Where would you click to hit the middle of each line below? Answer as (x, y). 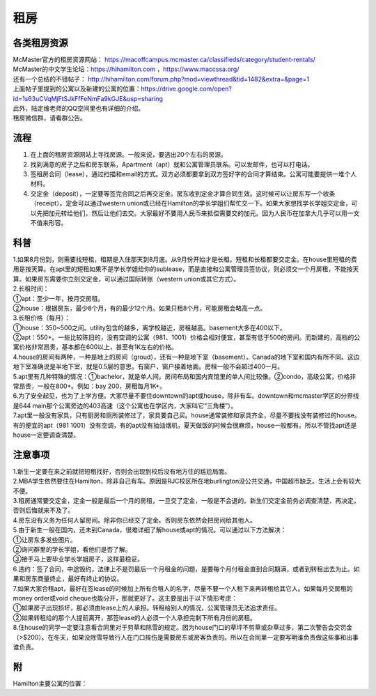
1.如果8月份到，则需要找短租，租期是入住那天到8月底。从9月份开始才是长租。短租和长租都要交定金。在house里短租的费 (185, 259)
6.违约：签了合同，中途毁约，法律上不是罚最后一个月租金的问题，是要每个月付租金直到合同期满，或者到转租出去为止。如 (186, 569)
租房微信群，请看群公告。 (49, 118)
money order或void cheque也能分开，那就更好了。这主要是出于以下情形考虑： (125, 598)
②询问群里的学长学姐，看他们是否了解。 (72, 550)
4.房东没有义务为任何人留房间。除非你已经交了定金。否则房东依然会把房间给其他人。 (135, 520)
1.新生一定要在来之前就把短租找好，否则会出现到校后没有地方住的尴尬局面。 (122, 471)
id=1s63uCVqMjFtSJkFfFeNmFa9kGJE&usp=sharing (88, 98)
